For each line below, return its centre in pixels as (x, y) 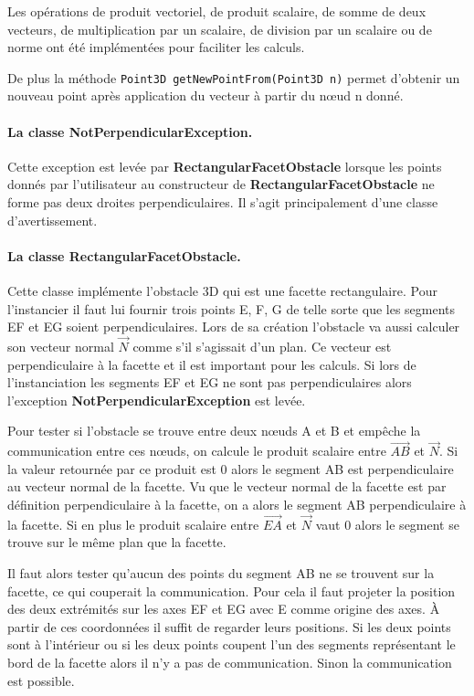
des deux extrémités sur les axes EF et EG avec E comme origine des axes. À (224, 609)
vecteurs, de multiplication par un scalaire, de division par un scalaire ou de (220, 29)
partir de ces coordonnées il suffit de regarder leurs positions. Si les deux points (229, 626)
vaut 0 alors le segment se (387, 524)
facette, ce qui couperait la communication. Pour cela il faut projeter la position (232, 591)
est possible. (41, 680)
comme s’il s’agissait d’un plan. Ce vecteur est (262, 346)
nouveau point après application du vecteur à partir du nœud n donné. (205, 95)
